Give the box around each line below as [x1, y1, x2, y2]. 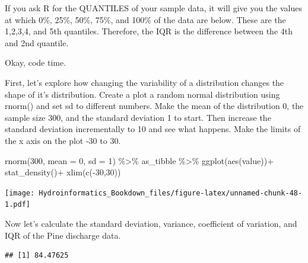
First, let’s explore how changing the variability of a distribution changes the [5, 76, 284, 88]
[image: [5, 188, 35, 197]
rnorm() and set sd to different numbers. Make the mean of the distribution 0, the [5, 100, 304, 112]
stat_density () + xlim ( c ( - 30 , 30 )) [5, 166, 121, 178]
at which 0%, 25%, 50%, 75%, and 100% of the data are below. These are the [5, 13, 286, 25]
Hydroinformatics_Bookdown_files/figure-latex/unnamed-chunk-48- [39, 188, 303, 197]
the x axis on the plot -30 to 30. [5, 134, 121, 146]
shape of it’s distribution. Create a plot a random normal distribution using [5, 88, 280, 100]
